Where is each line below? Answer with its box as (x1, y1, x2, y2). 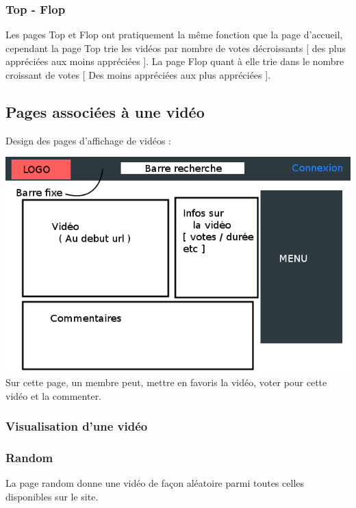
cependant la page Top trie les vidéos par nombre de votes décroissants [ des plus (5, 40, 346, 55)
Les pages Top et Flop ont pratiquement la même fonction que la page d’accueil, (5, 27, 343, 42)
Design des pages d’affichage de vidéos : (5, 133, 171, 147)
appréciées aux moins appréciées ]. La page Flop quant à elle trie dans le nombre (5, 54, 344, 68)
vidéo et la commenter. (5, 388, 102, 403)
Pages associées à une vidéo (5, 101, 205, 122)
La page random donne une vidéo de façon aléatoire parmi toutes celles (5, 476, 305, 490)
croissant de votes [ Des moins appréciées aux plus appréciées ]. (5, 68, 271, 81)
